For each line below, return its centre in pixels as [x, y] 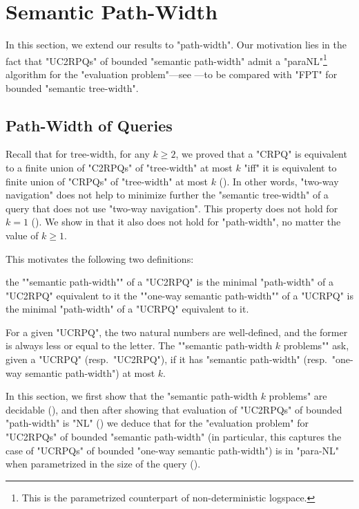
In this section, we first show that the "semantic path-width [132, 396]
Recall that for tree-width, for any [78, 154]
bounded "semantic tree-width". [72, 87]
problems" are [298, 396]
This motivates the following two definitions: [100, 258]
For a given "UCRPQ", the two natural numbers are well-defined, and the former [177, 332]
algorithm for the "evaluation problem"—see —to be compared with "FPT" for [172, 74]
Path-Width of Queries [89, 125]
